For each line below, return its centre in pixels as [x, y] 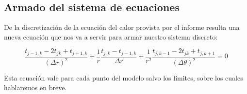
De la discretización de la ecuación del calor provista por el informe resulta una [122, 27]
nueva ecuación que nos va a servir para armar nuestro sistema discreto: [111, 36]
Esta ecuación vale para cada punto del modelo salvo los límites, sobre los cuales [123, 78]
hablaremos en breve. [35, 87]
